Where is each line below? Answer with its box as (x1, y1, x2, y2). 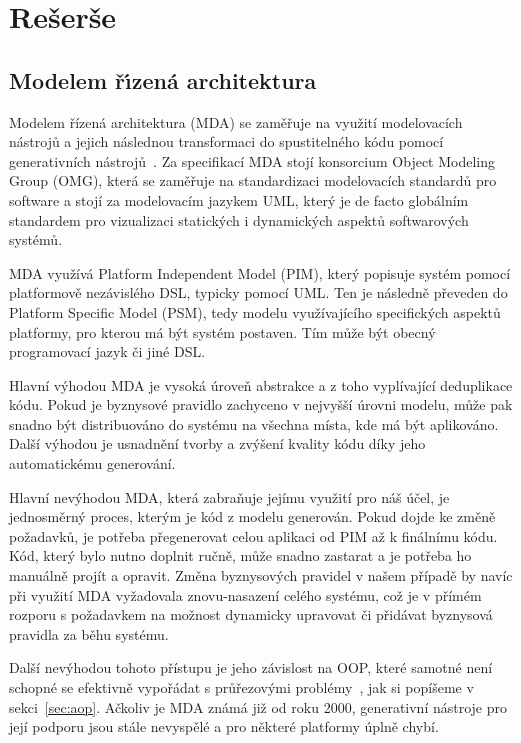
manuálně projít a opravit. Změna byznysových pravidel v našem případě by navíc (9, 565, 513, 586)
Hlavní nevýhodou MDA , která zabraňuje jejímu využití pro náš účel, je (9, 486, 450, 507)
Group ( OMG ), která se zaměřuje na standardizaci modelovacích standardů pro (9, 170, 497, 191)
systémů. (9, 229, 63, 250)
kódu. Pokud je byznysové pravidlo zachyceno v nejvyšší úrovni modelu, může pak (9, 394, 513, 415)
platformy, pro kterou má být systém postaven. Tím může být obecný (9, 321, 436, 342)
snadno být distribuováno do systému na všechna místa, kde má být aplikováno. (9, 413, 499, 434)
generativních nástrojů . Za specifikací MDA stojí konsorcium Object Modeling (9, 150, 496, 171)
